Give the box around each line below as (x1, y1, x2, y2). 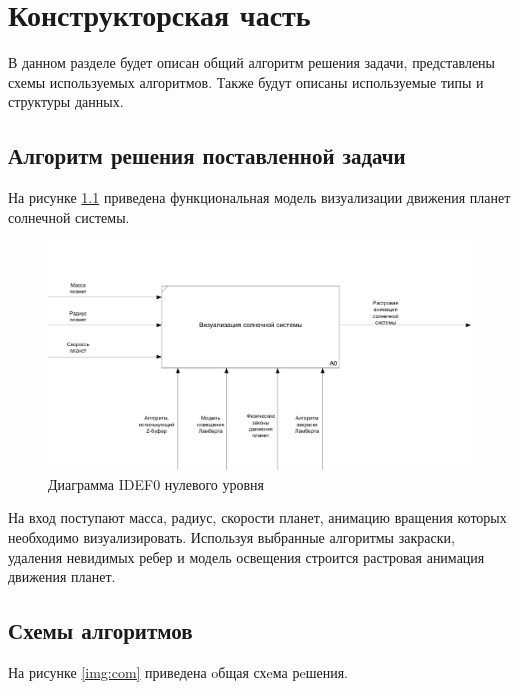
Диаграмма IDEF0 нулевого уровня (48, 473, 264, 494)
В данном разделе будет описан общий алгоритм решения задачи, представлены (8, 52, 496, 73)
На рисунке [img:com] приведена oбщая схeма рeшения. (8, 662, 348, 683)
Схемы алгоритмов (8, 615, 193, 646)
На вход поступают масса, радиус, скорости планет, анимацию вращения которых (8, 507, 507, 528)
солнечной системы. (8, 206, 130, 227)
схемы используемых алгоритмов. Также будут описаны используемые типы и (8, 71, 484, 92)
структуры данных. (8, 91, 124, 112)
